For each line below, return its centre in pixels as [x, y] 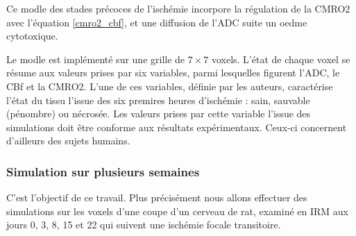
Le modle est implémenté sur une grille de [96, 59]
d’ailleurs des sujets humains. [68, 141]
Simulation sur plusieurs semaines [103, 171]
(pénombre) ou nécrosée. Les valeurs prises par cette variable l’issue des [159, 113]
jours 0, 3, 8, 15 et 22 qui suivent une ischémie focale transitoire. [144, 225]
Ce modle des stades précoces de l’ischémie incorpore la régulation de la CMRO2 [178, 8]
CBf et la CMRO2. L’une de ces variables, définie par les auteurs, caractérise [170, 86]
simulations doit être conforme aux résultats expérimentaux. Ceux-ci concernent [177, 127]
